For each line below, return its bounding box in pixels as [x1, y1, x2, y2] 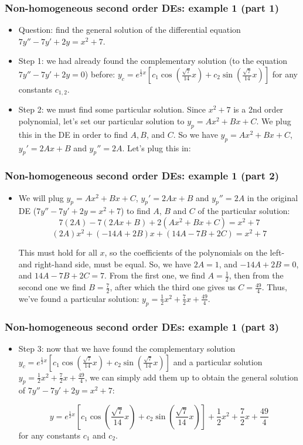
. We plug [256, 115, 291, 127]
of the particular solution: [198, 205, 290, 217]
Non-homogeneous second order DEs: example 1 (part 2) [5, 168, 279, 183]
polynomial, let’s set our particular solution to [18, 115, 185, 127]
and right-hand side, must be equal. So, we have [18, 257, 191, 270]
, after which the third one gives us [110, 281, 236, 293]
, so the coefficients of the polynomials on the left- [104, 246, 285, 259]
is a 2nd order [233, 103, 284, 116]
